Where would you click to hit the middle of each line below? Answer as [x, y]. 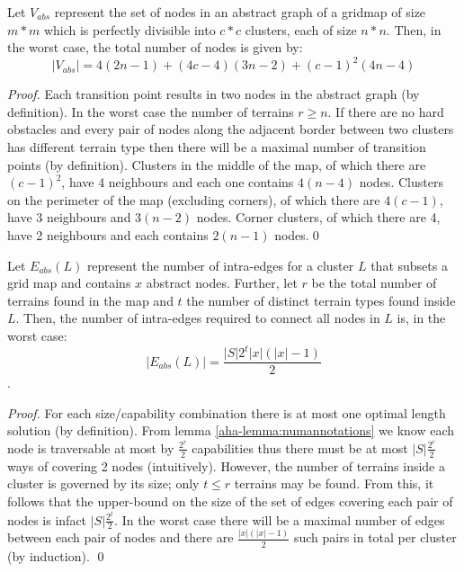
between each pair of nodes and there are [120, 537]
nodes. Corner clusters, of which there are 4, [318, 217]
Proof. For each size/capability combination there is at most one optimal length [227, 412]
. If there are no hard [386, 111]
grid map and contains [69, 283]
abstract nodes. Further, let [222, 283]
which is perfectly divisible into [129, 29]
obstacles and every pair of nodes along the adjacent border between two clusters [231, 129]
